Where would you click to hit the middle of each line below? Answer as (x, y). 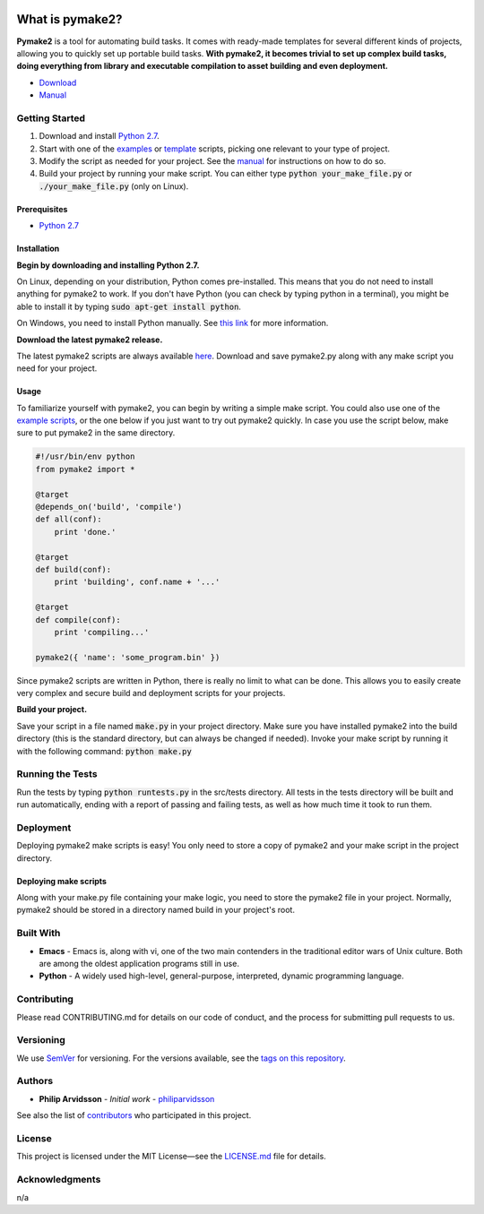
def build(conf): (73, 569)
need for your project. (57, 368)
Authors (35, 1081)
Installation (38, 249)
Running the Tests (57, 774)
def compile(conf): (78, 620)
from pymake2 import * (85, 469)
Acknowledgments (59, 1180)
